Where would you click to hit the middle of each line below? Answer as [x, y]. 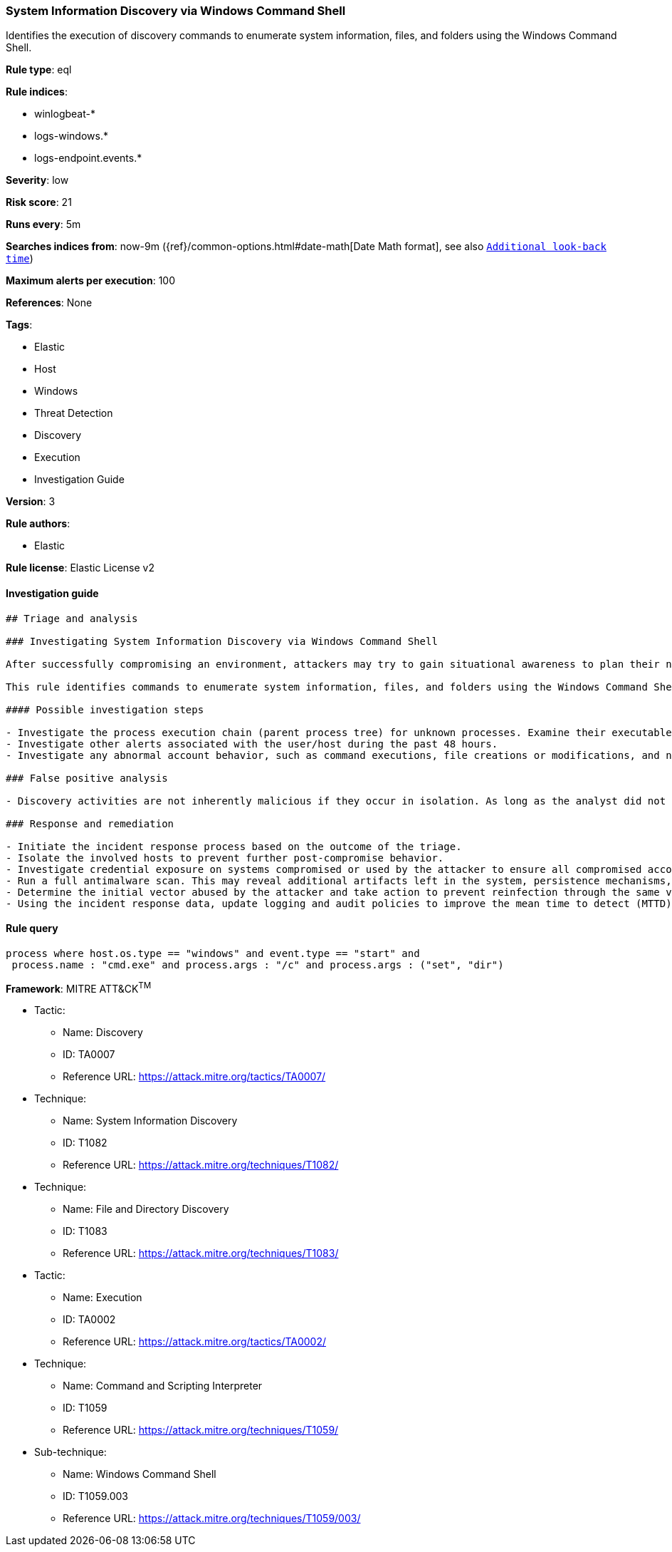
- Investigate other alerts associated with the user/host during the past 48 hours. [252, 744]
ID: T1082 [85, 1143]
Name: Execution [103, 1298]
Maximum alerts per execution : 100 [91, 281]
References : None [49, 303]
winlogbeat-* [65, 114]
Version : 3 [31, 502]
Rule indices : [37, 92]
